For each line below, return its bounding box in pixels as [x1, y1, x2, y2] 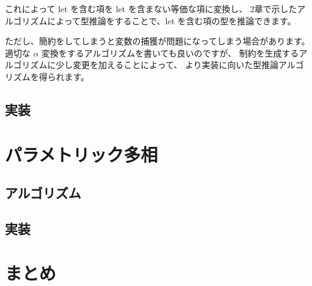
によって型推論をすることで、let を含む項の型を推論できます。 [47, 14, 296, 27]
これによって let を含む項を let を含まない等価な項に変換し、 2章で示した [5, 2, 297, 15]
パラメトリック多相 [5, 141, 158, 166]
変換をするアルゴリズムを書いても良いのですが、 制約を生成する [41, 46, 299, 59]
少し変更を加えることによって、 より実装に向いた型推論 [55, 58, 279, 71]
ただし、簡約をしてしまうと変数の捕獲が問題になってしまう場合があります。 [5, 35, 310, 47]
